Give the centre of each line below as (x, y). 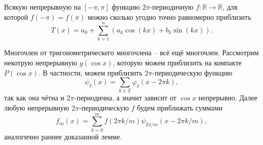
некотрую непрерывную (41, 62)
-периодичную (172, 7)
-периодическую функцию (192, 72)
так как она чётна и (34, 98)
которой (16, 16)
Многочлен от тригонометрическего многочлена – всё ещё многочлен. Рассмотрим (131, 52)
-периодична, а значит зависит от (125, 98)
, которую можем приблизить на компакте (177, 62)
